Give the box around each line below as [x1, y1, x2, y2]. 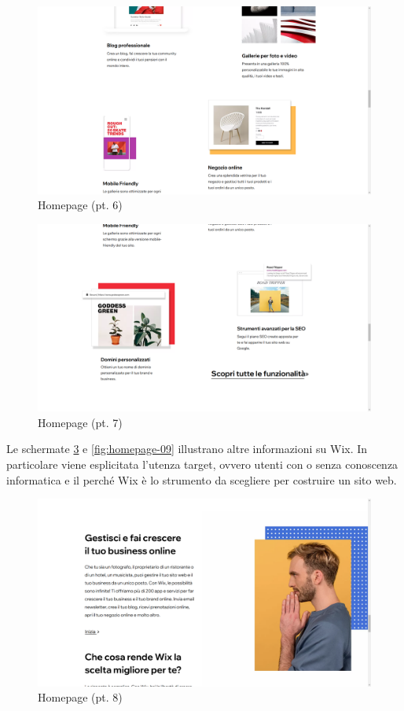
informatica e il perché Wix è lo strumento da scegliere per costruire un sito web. [6, 471, 397, 488]
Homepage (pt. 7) [38, 414, 123, 430]
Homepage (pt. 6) [38, 197, 123, 213]
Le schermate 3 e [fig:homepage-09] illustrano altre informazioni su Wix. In [6, 440, 368, 457]
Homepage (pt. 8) [38, 689, 123, 705]
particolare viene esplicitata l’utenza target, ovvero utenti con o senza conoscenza [6, 455, 398, 472]
